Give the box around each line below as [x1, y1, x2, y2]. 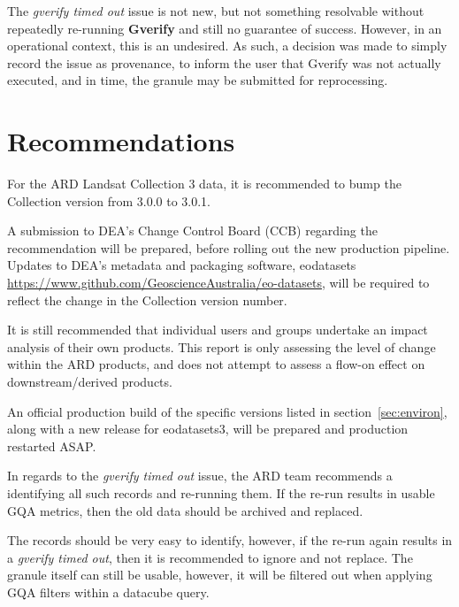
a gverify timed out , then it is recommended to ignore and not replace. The [7, 548, 413, 566]
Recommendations [7, 123, 235, 159]
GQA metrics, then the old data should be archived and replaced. [7, 501, 363, 519]
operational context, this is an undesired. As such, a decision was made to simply [7, 36, 448, 55]
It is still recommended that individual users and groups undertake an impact [7, 320, 428, 339]
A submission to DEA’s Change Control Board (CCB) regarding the [7, 221, 378, 240]
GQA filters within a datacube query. [7, 582, 210, 601]
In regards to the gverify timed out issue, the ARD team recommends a [7, 466, 393, 485]
